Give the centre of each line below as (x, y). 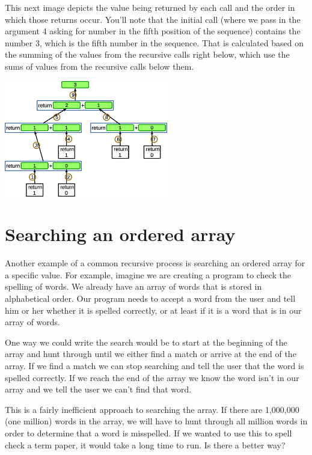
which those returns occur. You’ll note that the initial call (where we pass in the (153, 19)
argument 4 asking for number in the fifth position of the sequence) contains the (153, 31)
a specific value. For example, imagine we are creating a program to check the (148, 274)
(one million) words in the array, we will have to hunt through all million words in (156, 421)
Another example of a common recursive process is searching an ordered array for (155, 263)
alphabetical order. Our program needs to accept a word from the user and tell (150, 298)
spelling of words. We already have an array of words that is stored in (133, 286)
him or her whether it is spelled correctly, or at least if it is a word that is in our (153, 310)
